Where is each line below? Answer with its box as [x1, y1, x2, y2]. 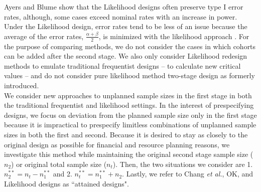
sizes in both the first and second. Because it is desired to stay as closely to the [4, 129, 248, 139]
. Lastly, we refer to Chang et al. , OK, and [122, 168, 253, 179]
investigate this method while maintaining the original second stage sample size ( [4, 149, 253, 159]
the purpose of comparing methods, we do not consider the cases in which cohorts [4, 41, 256, 51]
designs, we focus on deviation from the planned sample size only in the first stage [4, 109, 257, 120]
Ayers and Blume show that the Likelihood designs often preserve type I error [4, 2, 243, 12]
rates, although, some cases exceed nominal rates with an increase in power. [4, 11, 237, 22]
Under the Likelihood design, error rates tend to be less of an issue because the [4, 21, 247, 32]
